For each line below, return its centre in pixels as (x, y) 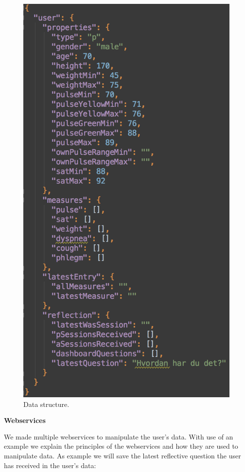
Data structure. (46, 404)
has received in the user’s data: (50, 465)
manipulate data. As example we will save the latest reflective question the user (122, 455)
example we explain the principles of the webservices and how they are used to (121, 446)
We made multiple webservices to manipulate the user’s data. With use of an (119, 436)
